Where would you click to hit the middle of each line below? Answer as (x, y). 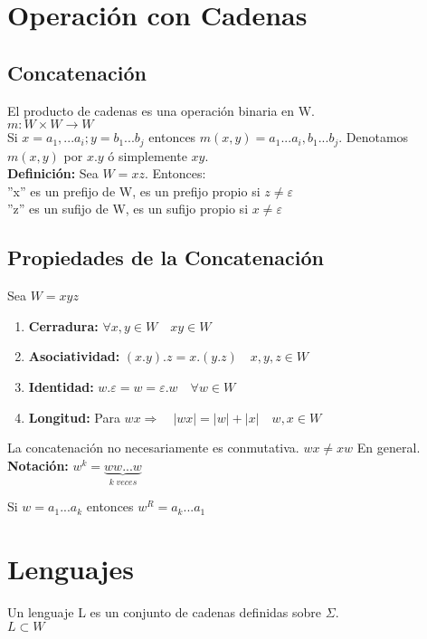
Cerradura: (63, 325)
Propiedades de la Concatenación (166, 258)
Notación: (38, 465)
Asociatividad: (74, 356)
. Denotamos (374, 137)
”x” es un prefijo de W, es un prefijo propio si (134, 191)
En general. (389, 448)
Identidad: (61, 386)
